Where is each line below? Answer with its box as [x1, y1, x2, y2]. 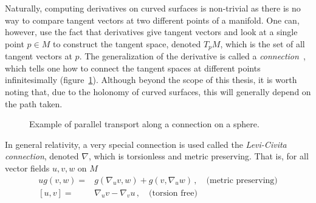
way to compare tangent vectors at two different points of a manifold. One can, [5, 13, 300, 26]
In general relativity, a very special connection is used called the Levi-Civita [5, 138, 287, 150]
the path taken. [5, 97, 63, 110]
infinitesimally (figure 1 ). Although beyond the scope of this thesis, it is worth [5, 73, 297, 86]
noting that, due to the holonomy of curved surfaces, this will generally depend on [5, 85, 311, 98]
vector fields [5, 161, 50, 174]
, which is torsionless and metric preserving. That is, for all [88, 150, 309, 162]
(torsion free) [149, 188, 197, 198]
